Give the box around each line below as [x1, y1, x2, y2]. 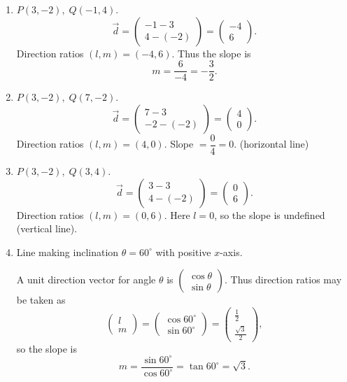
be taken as [16, 292, 66, 307]
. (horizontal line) [234, 136, 309, 151]
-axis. [220, 244, 243, 259]
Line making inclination [16, 244, 119, 259]
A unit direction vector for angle [16, 272, 156, 287]
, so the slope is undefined [214, 207, 325, 222]
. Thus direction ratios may [224, 272, 342, 287]
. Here [164, 207, 190, 222]
